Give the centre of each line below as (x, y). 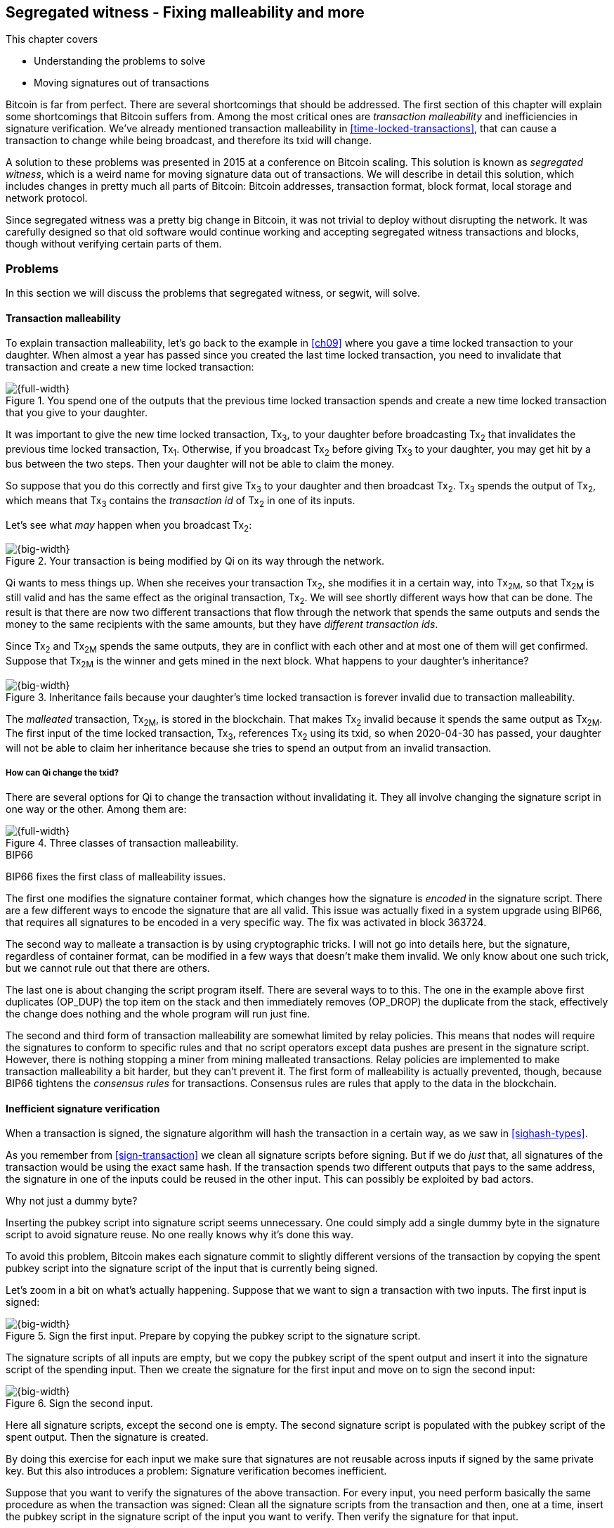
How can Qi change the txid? (62, 772)
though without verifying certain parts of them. (114, 244)
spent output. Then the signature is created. (107, 1437)
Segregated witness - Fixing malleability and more (185, 12)
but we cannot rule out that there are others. (108, 968)
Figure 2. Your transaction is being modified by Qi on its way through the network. (195, 561)
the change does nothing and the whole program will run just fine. (158, 1013)
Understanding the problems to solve (120, 61)
